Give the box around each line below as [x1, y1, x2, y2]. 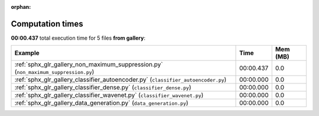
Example [14, 49, 40, 57]
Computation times [11, 18, 83, 29]
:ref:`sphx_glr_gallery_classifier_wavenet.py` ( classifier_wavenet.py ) [14, 91, 204, 99]
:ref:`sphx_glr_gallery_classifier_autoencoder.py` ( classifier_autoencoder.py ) [14, 76, 227, 84]
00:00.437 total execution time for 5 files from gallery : [11, 34, 146, 41]
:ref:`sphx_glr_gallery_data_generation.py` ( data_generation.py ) [14, 99, 188, 107]
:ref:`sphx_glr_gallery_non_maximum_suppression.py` [14, 60, 163, 69]
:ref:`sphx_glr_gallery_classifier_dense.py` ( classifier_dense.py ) [14, 83, 191, 92]
